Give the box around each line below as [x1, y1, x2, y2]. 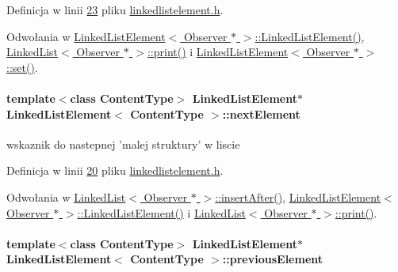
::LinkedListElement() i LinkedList [77, 204, 246, 221]
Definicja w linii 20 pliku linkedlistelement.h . [6, 162, 224, 179]
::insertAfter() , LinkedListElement [215, 188, 381, 205]
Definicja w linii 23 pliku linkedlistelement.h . [6, 2, 224, 17]
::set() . [6, 59, 38, 75]
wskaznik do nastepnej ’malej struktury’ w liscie [6, 135, 240, 152]
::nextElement [222, 105, 300, 122]
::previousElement [222, 251, 323, 267]
